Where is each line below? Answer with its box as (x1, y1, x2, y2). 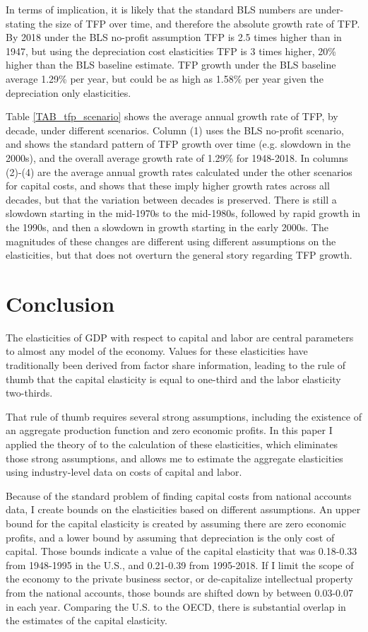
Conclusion (6, 288, 115, 317)
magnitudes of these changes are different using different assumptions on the (6, 233, 336, 248)
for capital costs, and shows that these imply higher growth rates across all (6, 178, 330, 193)
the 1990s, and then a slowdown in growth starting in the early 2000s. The (6, 219, 328, 234)
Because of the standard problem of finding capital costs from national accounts (6, 488, 352, 503)
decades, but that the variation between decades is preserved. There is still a (6, 192, 337, 206)
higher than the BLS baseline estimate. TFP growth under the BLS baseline (6, 57, 336, 72)
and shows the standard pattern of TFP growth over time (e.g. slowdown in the (6, 136, 351, 151)
